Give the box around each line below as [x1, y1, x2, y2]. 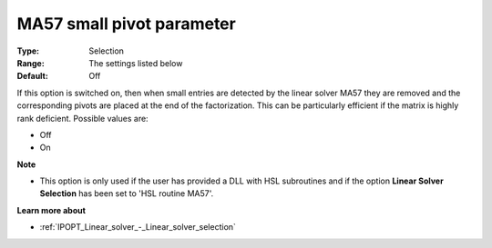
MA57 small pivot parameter [16, 14, 236, 34]
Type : [16, 45, 40, 56]
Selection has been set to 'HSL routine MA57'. [39, 188, 214, 199]
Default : [16, 71, 49, 82]
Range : [16, 57, 45, 68]
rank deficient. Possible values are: [16, 113, 149, 124]
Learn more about [16, 204, 87, 215]
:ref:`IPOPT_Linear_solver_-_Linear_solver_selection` [39, 222, 237, 233]
